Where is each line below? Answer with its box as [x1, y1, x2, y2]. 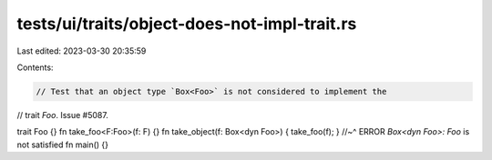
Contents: [16, 62, 54, 73]
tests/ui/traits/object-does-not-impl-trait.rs [16, 14, 357, 34]
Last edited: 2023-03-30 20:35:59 [16, 45, 147, 56]
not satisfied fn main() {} [16, 139, 109, 150]
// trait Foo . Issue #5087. [16, 109, 108, 120]
